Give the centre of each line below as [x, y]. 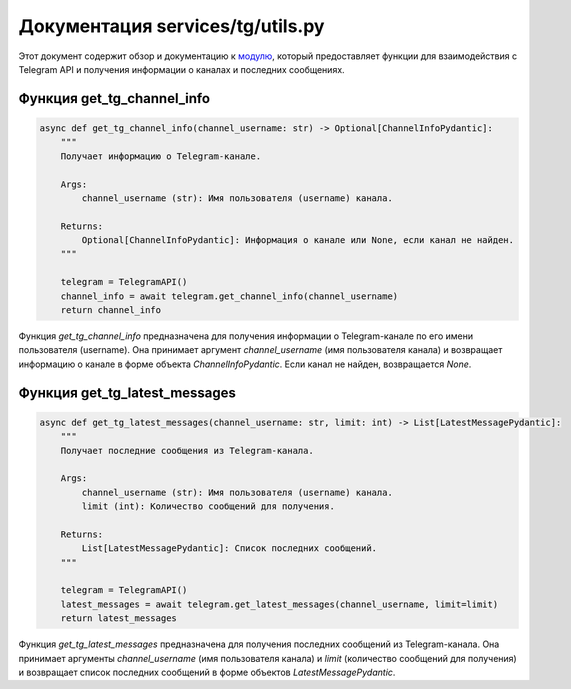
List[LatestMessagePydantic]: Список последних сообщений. [229, 548]
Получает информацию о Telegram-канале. [161, 156]
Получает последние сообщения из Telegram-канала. [187, 450]
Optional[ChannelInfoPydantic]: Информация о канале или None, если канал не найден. [298, 240]
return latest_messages [118, 618]
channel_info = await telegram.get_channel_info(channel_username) [229, 296]
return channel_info [111, 310]
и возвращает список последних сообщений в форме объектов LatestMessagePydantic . [207, 672]
